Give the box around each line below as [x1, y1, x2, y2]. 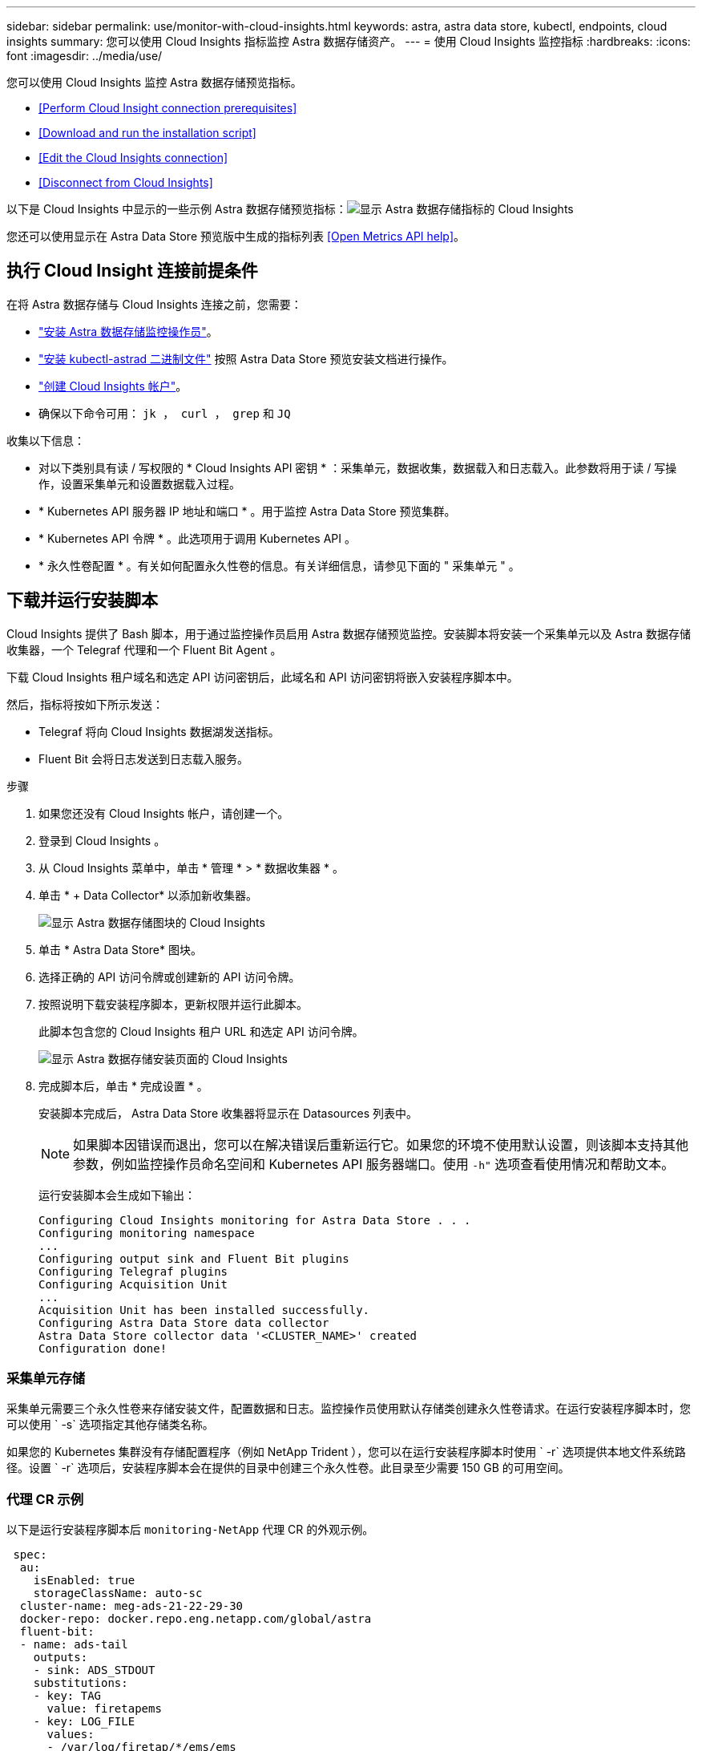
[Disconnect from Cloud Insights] [38, 176, 213, 189]
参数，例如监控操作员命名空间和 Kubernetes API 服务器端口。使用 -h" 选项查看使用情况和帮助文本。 [73, 1155, 675, 1172]
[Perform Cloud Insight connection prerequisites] [38, 101, 297, 115]
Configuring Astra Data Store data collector [38, 1316, 329, 1329]
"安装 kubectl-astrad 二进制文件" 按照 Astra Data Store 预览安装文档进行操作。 [38, 351, 454, 366]
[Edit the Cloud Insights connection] [38, 151, 228, 164]
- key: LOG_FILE [33, 1715, 135, 1729]
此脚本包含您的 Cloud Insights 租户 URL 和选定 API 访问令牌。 [38, 1024, 364, 1038]
